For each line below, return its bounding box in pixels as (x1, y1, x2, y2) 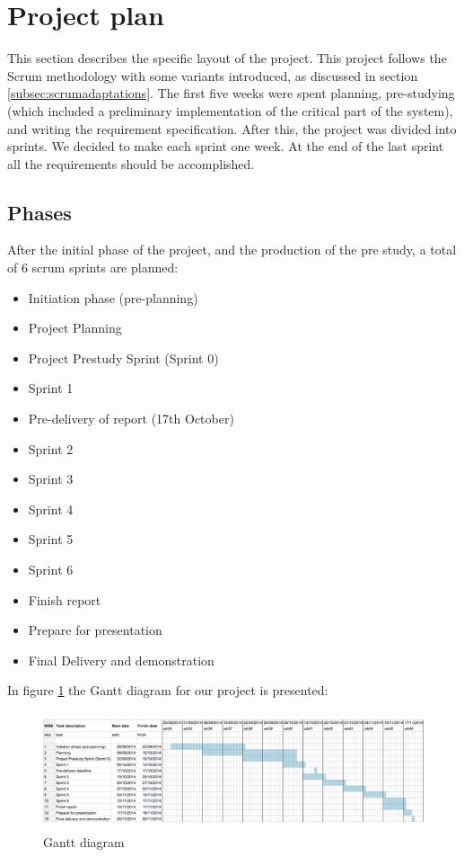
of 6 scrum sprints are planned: (7, 258, 179, 277)
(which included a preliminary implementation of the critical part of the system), (7, 101, 453, 120)
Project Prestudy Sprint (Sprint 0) (28, 348, 219, 367)
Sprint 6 (28, 560, 74, 579)
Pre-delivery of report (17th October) (28, 409, 234, 428)
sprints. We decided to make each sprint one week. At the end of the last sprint (7, 137, 444, 156)
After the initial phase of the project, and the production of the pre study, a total (7, 240, 457, 259)
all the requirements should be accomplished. (7, 154, 255, 173)
